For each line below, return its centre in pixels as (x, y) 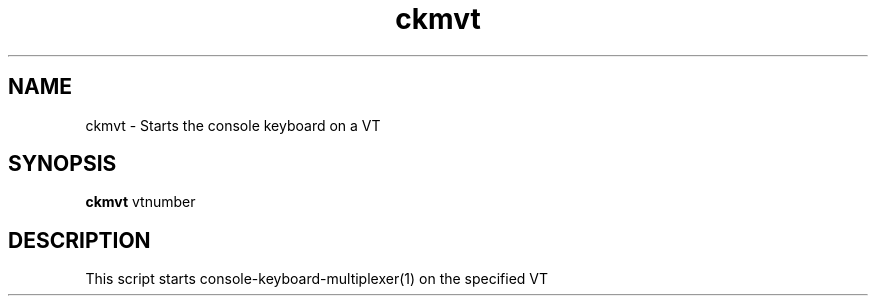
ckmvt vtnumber (140, 202)
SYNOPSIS (62, 164)
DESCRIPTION (79, 240)
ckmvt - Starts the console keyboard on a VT (233, 125)
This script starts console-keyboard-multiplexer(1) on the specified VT (317, 279)
